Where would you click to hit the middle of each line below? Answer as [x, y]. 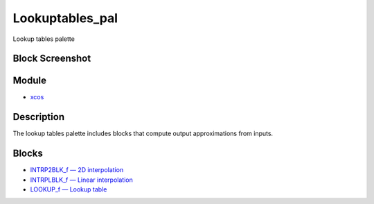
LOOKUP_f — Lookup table [69, 189]
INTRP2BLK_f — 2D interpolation [77, 170]
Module [29, 81]
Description [39, 117]
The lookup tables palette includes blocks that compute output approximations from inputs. [143, 134]
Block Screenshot [52, 59]
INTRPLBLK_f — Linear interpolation [81, 180]
